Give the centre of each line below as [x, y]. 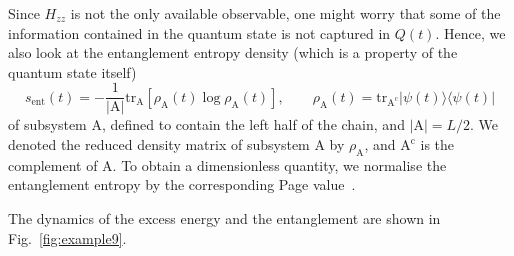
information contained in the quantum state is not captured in [199, 32]
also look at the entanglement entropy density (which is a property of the [233, 52]
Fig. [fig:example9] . [67, 237]
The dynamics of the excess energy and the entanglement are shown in [224, 218]
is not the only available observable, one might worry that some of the [285, 13]
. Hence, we [470, 32]
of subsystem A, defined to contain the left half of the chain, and [206, 124]
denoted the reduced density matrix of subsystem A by [176, 144]
